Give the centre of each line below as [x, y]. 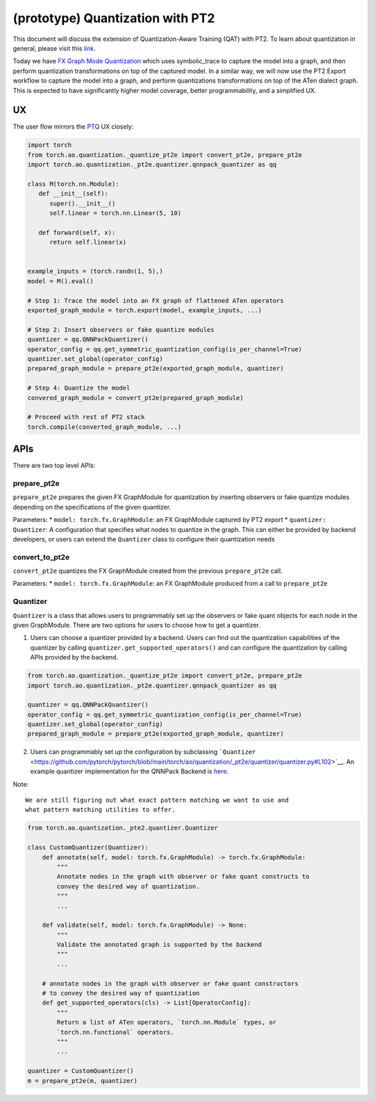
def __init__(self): [74, 194]
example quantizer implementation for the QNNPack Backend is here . [130, 771]
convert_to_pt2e [41, 557]
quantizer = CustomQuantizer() [81, 1071]
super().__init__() [83, 203]
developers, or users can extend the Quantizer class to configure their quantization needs [144, 539]
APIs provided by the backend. [74, 657]
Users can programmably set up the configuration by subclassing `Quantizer [143, 752]
